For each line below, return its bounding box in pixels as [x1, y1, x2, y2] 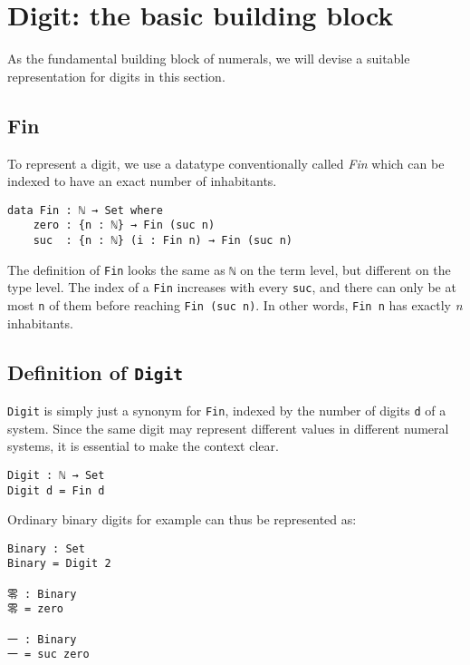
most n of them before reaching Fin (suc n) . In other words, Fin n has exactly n [7, 295, 463, 314]
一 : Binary [7, 632, 77, 646]
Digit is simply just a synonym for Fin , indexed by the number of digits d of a [7, 401, 446, 420]
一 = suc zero [7, 648, 90, 661]
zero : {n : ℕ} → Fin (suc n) [33, 219, 216, 232]
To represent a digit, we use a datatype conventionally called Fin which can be [7, 153, 445, 172]
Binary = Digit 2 [7, 557, 111, 571]
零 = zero [7, 602, 64, 616]
